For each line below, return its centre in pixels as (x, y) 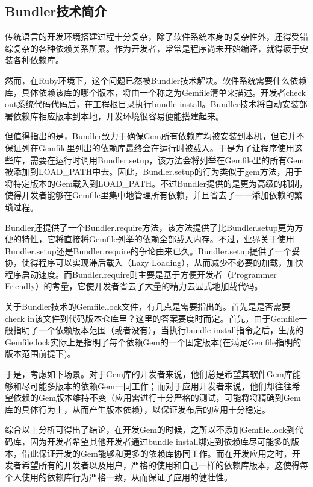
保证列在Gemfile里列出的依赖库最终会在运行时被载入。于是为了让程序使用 (150, 147)
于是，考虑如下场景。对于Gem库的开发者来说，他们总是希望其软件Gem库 (149, 374)
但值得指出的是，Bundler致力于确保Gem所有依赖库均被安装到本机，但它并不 (155, 136)
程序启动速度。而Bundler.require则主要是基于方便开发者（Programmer (141, 274)
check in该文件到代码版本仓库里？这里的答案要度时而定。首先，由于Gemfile (152, 318)
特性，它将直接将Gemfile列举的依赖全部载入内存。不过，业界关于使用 (158, 239)
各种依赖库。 (38, 60)
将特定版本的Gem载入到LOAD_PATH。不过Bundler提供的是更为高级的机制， (156, 183)
